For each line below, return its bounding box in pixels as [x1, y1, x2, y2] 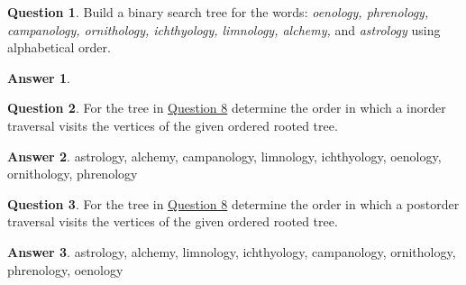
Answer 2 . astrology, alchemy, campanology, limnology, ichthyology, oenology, [7, 146, 442, 165]
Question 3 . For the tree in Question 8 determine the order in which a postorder [7, 194, 460, 213]
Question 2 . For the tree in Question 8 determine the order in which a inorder [7, 98, 446, 117]
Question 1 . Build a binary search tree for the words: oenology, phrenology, [7, 3, 429, 21]
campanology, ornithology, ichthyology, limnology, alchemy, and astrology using [7, 20, 441, 39]
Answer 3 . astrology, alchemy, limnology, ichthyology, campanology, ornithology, [7, 242, 456, 261]
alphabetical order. [7, 38, 111, 57]
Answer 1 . [7, 68, 70, 87]
